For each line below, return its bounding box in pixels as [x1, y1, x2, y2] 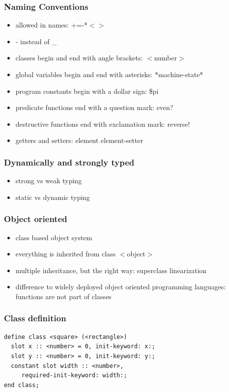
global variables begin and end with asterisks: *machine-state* [15, 69, 203, 79]
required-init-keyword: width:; [21, 372, 127, 379]
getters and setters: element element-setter [15, 135, 143, 145]
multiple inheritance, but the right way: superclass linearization [15, 265, 207, 275]
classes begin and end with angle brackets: [15, 53, 143, 63]
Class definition [4, 312, 66, 324]
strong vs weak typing [15, 175, 82, 186]
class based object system [15, 232, 92, 242]
